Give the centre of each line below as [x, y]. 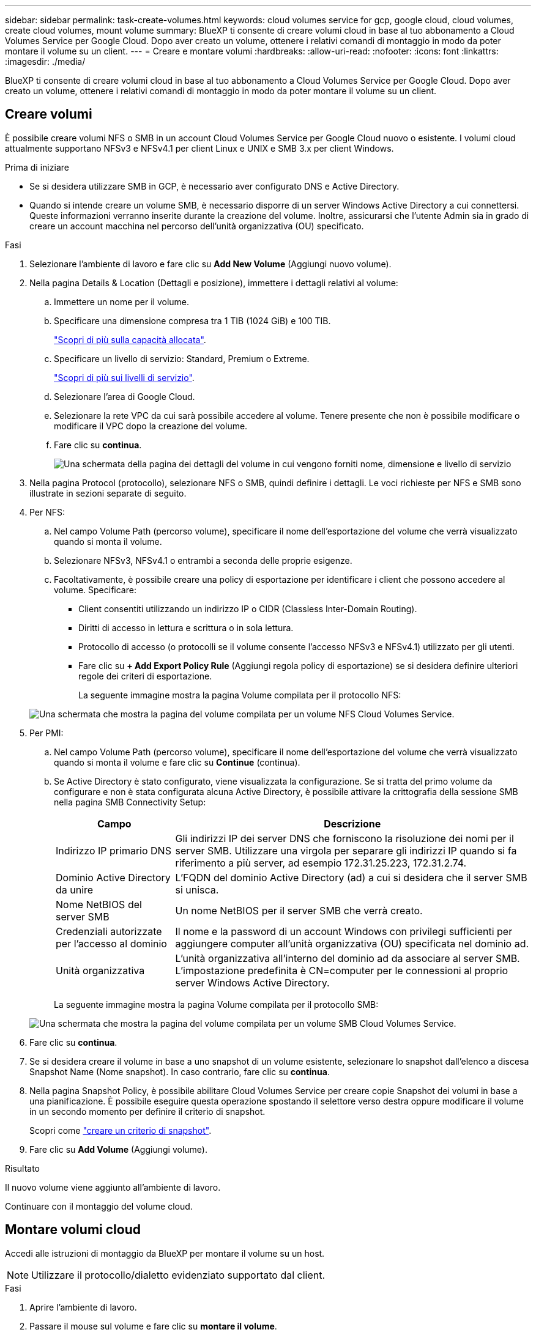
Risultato [23, 1168]
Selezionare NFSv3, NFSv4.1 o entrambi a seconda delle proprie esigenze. [203, 560]
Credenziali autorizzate [109, 931]
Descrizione [352, 823]
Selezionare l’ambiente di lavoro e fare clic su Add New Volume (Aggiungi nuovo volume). [210, 264]
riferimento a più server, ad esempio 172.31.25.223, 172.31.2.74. [321, 863]
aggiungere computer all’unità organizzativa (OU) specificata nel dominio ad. [352, 943]
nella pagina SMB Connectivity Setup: [130, 802]
